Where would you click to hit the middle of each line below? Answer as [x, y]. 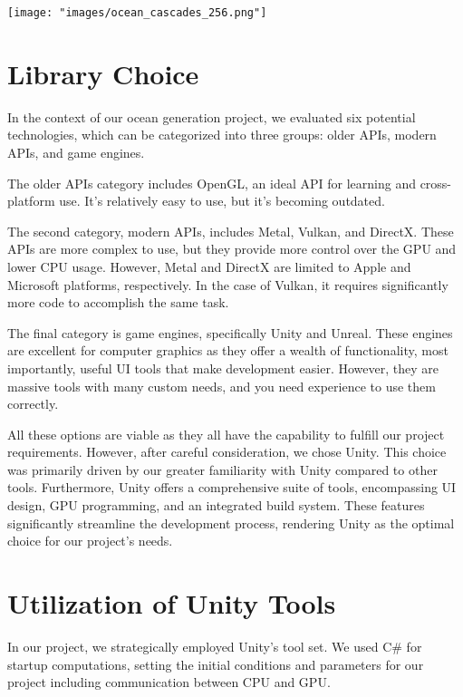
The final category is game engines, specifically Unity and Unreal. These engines [230, 332]
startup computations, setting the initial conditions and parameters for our [216, 664]
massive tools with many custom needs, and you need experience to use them [222, 386]
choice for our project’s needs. [90, 541]
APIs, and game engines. [76, 152]
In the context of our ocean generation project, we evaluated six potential [212, 116]
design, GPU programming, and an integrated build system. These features [216, 505]
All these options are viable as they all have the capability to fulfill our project [226, 434]
